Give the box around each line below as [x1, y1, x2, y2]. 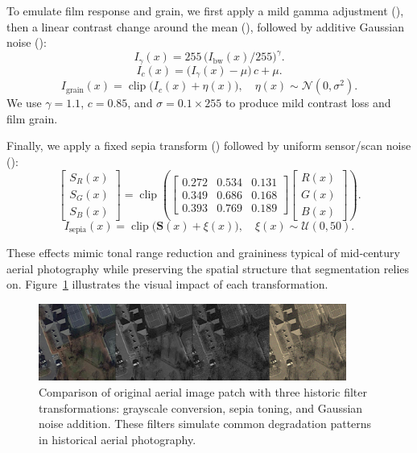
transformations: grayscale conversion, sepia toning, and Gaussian [39, 399, 363, 416]
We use [6, 94, 42, 111]
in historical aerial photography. [39, 430, 196, 447]
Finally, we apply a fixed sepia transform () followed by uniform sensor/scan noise [6, 137, 411, 154]
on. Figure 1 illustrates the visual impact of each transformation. [6, 276, 328, 293]
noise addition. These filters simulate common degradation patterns [39, 415, 372, 432]
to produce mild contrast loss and [225, 94, 391, 111]
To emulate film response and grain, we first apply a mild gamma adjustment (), [6, 2, 404, 19]
